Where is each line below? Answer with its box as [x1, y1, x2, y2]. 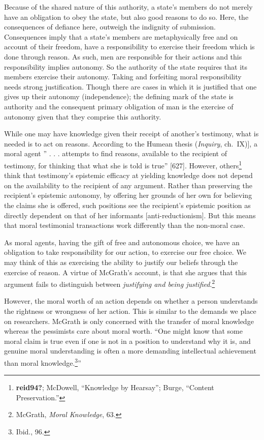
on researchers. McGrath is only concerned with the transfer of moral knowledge [4, 315, 254, 326]
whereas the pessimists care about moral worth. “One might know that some [4, 326, 243, 336]
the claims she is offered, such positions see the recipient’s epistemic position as [4, 199, 251, 210]
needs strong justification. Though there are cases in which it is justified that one [4, 81, 257, 92]
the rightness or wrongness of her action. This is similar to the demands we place [4, 305, 256, 316]
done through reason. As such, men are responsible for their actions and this [4, 51, 242, 62]
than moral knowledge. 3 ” [4, 356, 81, 368]
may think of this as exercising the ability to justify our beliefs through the [4, 256, 238, 267]
